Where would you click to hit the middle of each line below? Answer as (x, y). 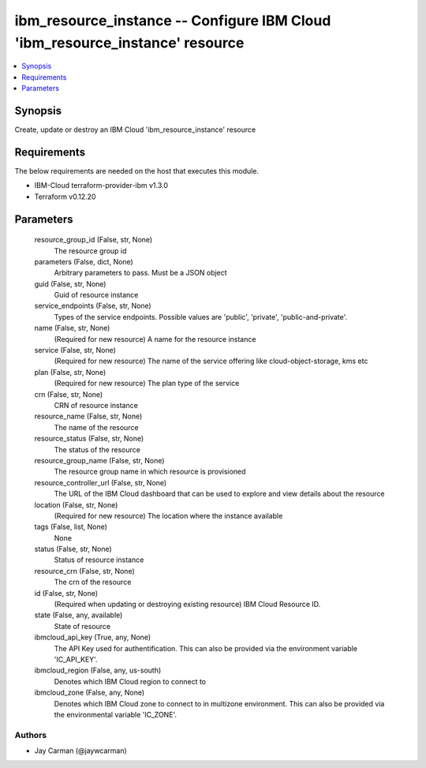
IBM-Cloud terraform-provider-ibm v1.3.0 (101, 185)
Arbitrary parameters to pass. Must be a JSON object (141, 273)
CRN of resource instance (96, 405)
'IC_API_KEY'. (76, 659)
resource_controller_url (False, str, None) (101, 482)
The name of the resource (96, 427)
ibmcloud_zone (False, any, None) (90, 693)
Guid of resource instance (96, 295)
